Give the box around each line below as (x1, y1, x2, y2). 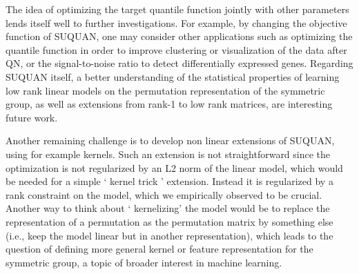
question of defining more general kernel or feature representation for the (6, 242, 313, 256)
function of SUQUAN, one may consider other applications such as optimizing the (6, 29, 353, 43)
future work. (6, 110, 58, 124)
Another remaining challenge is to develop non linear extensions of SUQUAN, (6, 133, 335, 148)
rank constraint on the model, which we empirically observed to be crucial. (6, 187, 322, 202)
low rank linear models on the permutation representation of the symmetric (6, 83, 325, 97)
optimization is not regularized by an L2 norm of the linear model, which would (6, 160, 343, 175)
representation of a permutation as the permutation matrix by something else (6, 214, 333, 228)
